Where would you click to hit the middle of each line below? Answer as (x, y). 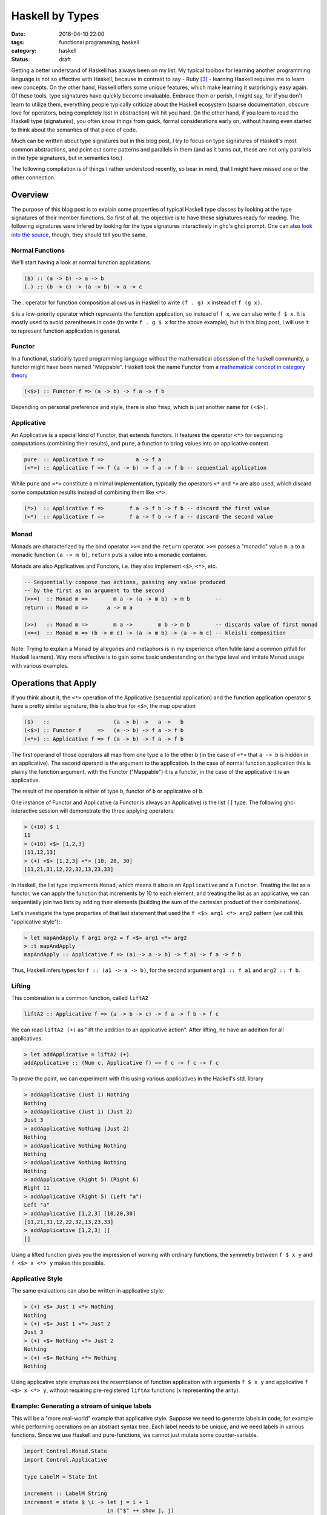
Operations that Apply (54, 683)
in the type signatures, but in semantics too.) (67, 158)
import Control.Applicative (65, 1460)
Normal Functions (38, 250)
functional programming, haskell (99, 42)
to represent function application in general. (66, 331)
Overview (30, 195)
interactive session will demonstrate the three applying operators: (93, 811)
